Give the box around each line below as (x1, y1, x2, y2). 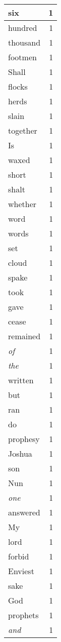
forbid (8, 550, 29, 562)
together (8, 125, 37, 136)
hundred (8, 22, 37, 33)
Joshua (8, 448, 32, 459)
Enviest (8, 565, 34, 577)
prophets (8, 609, 39, 621)
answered (8, 506, 40, 518)
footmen (8, 51, 37, 63)
